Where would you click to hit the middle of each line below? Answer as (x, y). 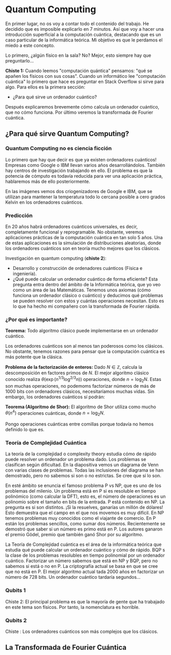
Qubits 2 (16, 620)
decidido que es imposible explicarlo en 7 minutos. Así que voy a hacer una (85, 29)
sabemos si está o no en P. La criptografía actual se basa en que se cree (82, 566)
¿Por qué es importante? (36, 320)
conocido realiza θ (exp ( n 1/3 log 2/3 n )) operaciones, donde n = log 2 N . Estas (83, 379)
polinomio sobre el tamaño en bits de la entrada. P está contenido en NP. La (85, 502)
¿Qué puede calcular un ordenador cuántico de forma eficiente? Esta (85, 279)
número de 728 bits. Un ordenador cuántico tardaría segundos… (73, 577)
